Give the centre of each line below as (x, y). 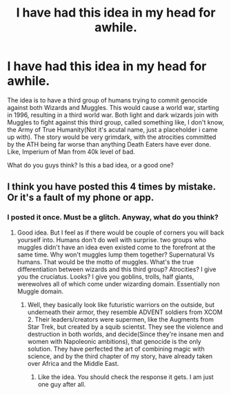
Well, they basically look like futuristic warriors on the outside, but (121, 304)
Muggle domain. (40, 291)
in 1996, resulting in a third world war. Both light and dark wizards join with (113, 115)
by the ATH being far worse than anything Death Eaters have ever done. (109, 144)
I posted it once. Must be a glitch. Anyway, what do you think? (113, 217)
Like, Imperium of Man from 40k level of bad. (71, 151)
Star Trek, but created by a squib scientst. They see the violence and (125, 327)
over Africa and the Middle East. (73, 363)
